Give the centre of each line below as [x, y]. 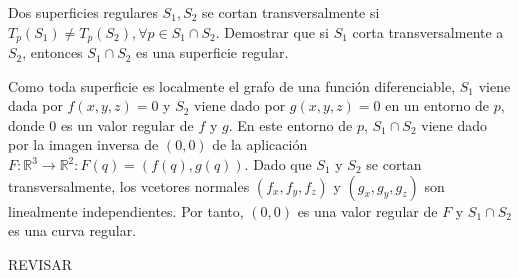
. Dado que [278, 164]
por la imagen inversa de [83, 144]
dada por [35, 105]
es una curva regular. [72, 230]
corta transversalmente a [428, 31]
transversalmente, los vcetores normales [129, 185]
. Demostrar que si [272, 31]
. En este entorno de [290, 124]
